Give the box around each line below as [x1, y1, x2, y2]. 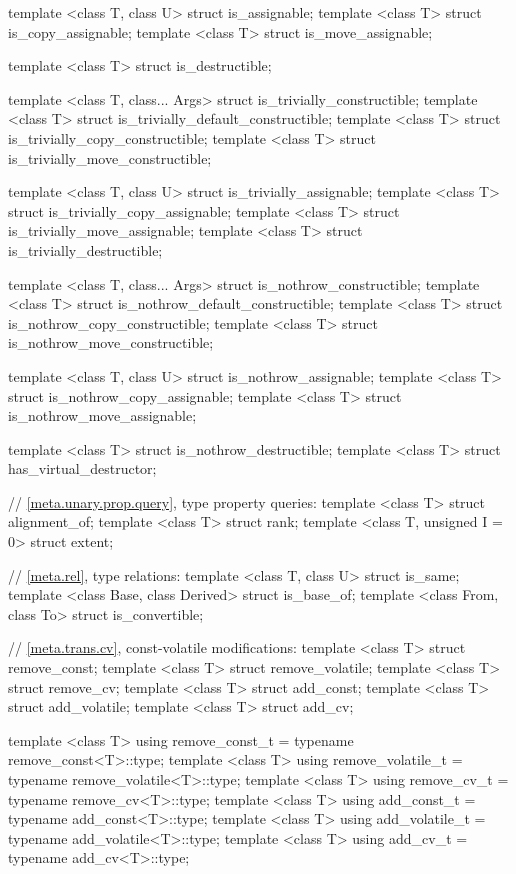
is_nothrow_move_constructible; [8, 332, 214, 353]
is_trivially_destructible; [8, 239, 163, 260]
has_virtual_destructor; [8, 458, 157, 479]
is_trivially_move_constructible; [8, 147, 212, 168]
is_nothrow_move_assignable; [8, 405, 197, 426]
